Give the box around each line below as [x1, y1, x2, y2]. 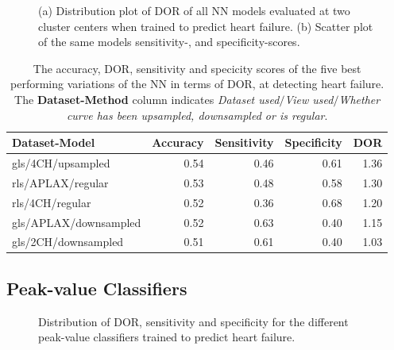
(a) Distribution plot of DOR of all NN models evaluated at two [38, 2, 350, 18]
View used [284, 90, 334, 107]
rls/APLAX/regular [12, 174, 109, 190]
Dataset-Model [12, 134, 95, 151]
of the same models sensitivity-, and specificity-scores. [38, 33, 300, 50]
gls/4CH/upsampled [12, 155, 110, 171]
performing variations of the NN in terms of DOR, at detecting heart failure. [10, 75, 384, 92]
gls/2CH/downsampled [12, 233, 124, 250]
